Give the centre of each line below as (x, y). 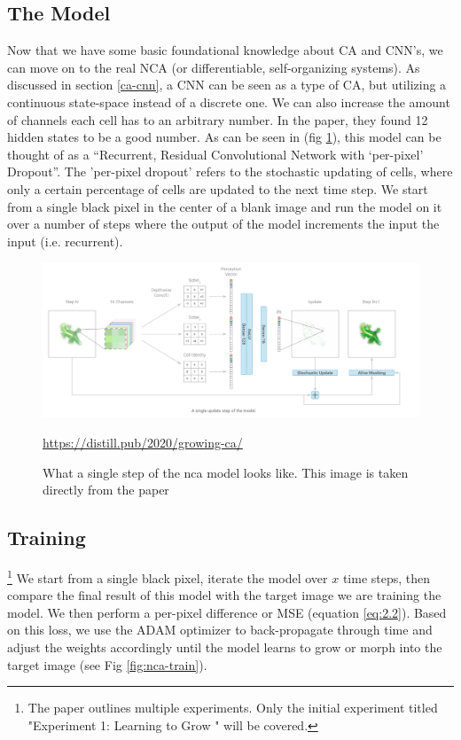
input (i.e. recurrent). (65, 241)
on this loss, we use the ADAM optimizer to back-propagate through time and (220, 630)
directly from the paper (106, 490)
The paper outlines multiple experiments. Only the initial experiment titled (233, 708)
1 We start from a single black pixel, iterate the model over (168, 576)
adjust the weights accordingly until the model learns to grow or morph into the (225, 647)
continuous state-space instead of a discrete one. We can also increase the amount (229, 101)
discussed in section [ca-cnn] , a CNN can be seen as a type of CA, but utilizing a (227, 85)
